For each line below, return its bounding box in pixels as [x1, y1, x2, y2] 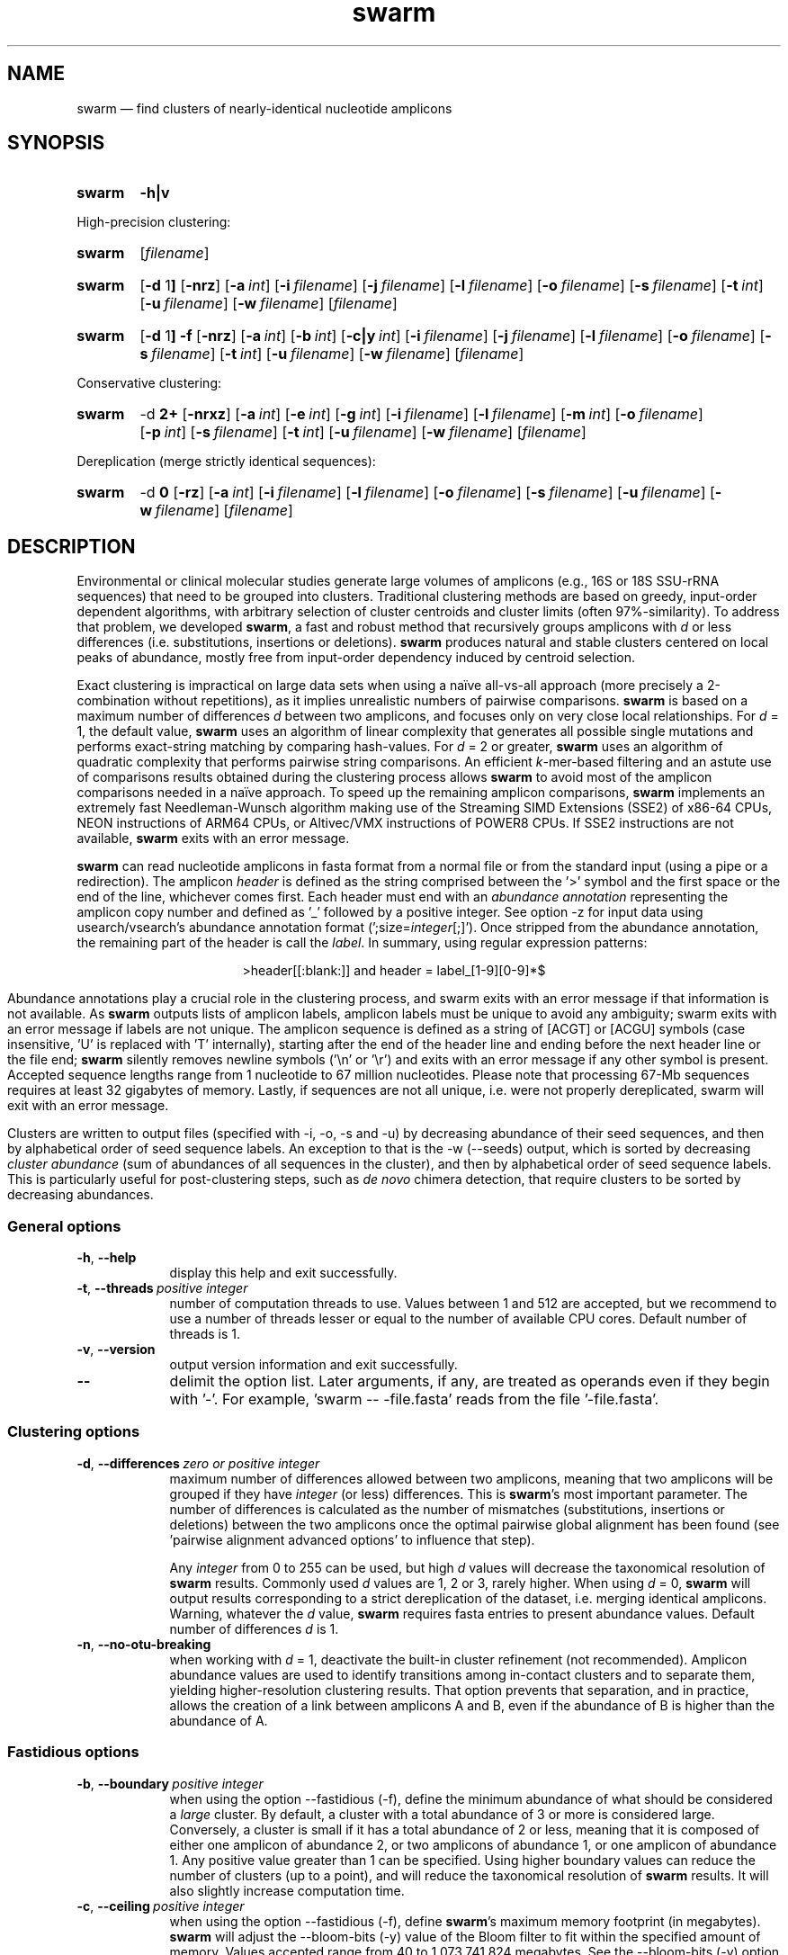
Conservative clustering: [76, 375, 222, 391]
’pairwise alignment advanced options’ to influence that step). [169, 1531, 535, 1547]
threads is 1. [169, 1326, 240, 1342]
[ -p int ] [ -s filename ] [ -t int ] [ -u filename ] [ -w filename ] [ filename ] [139, 423, 587, 442]
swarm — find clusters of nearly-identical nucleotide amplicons [76, 100, 452, 116]
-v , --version [76, 1341, 156, 1358]
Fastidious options [7, 1743, 139, 1762]
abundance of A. [169, 1712, 268, 1728]
